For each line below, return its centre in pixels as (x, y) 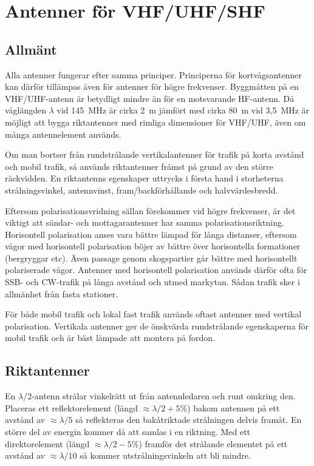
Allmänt (31, 49)
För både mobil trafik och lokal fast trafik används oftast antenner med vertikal (153, 314)
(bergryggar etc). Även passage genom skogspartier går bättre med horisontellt (151, 258)
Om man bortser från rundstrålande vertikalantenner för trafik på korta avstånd (155, 154)
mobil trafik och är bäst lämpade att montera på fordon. (110, 338)
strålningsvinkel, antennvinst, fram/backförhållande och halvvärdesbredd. (142, 190)
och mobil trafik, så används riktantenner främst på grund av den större (139, 166)
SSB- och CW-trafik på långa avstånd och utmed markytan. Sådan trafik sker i (152, 282)
